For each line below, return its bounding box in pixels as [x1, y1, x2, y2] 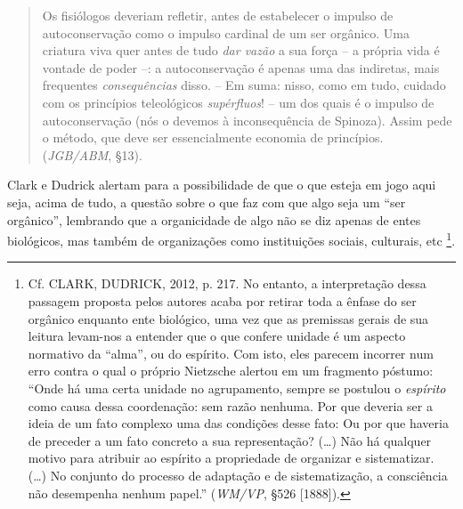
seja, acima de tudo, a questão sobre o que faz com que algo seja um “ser [7, 192, 406, 211]
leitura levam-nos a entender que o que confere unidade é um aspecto [28, 327, 406, 345]
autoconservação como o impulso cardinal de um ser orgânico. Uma [42, 23, 410, 42]
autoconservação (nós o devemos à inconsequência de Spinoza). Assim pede [42, 110, 452, 129]
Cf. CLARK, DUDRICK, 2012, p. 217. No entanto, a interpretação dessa [28, 274, 426, 293]
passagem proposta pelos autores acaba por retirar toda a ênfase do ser [28, 291, 417, 310]
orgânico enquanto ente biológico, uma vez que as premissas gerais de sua [28, 309, 429, 327]
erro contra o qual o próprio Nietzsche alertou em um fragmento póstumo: [28, 361, 434, 380]
